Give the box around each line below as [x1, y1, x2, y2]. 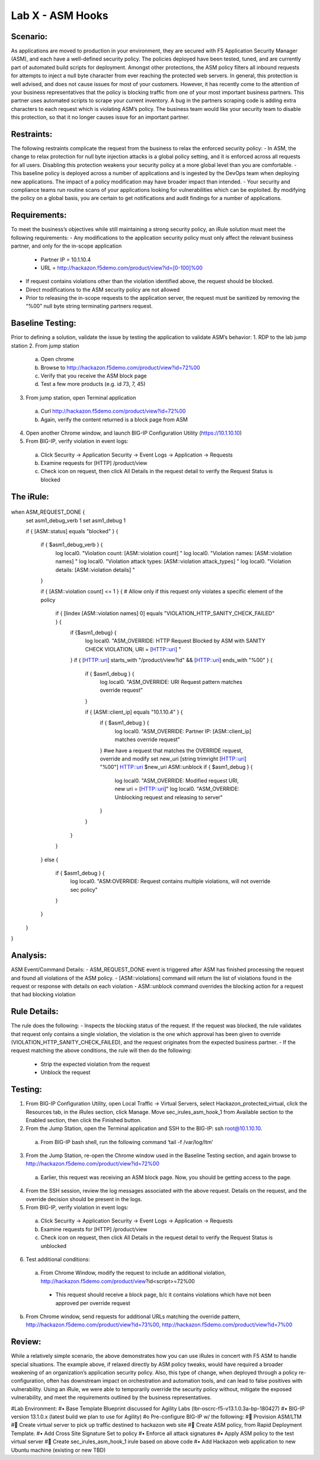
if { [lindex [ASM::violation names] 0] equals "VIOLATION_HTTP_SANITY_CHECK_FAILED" [55, 610, 275, 617]
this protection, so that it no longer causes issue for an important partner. [11, 113, 190, 121]
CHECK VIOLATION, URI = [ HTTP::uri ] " [85, 645, 181, 653]
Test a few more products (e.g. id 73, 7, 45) [40, 381, 146, 388]
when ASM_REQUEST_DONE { [11, 508, 85, 516]
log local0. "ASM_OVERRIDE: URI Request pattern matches [100, 678, 242, 685]
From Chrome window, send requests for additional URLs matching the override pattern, [25, 1313, 241, 1320]
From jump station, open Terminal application [25, 394, 136, 401]
